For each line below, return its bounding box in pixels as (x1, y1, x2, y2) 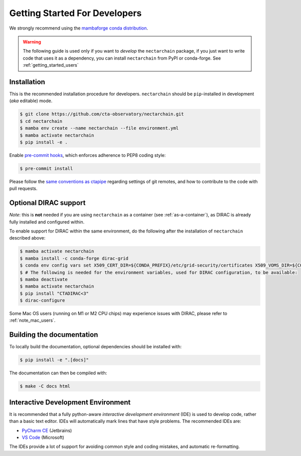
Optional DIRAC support (9, 198, 86, 207)
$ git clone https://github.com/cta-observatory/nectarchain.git (20, 111, 184, 117)
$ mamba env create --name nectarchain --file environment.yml (20, 125, 179, 131)
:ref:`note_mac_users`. (9, 317, 56, 323)
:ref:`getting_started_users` (23, 62, 79, 68)
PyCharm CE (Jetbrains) (22, 427, 72, 433)
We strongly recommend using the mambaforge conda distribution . (9, 25, 148, 31)
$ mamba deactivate (20, 276, 68, 282)
